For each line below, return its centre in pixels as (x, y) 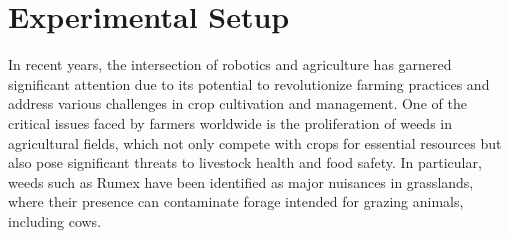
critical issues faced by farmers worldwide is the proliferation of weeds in (230, 122)
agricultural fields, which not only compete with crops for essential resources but (255, 142)
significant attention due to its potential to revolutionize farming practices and (249, 83)
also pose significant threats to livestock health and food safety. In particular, (245, 162)
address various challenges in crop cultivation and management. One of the (237, 103)
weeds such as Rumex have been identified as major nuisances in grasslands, (241, 181)
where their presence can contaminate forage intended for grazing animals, (236, 201)
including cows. (55, 220)
